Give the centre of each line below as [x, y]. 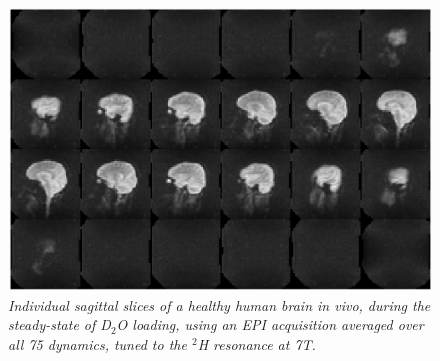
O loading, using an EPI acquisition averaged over [270, 324]
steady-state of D [59, 324]
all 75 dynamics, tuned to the [97, 343]
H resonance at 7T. [256, 343]
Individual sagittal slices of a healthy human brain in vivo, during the [219, 304]
